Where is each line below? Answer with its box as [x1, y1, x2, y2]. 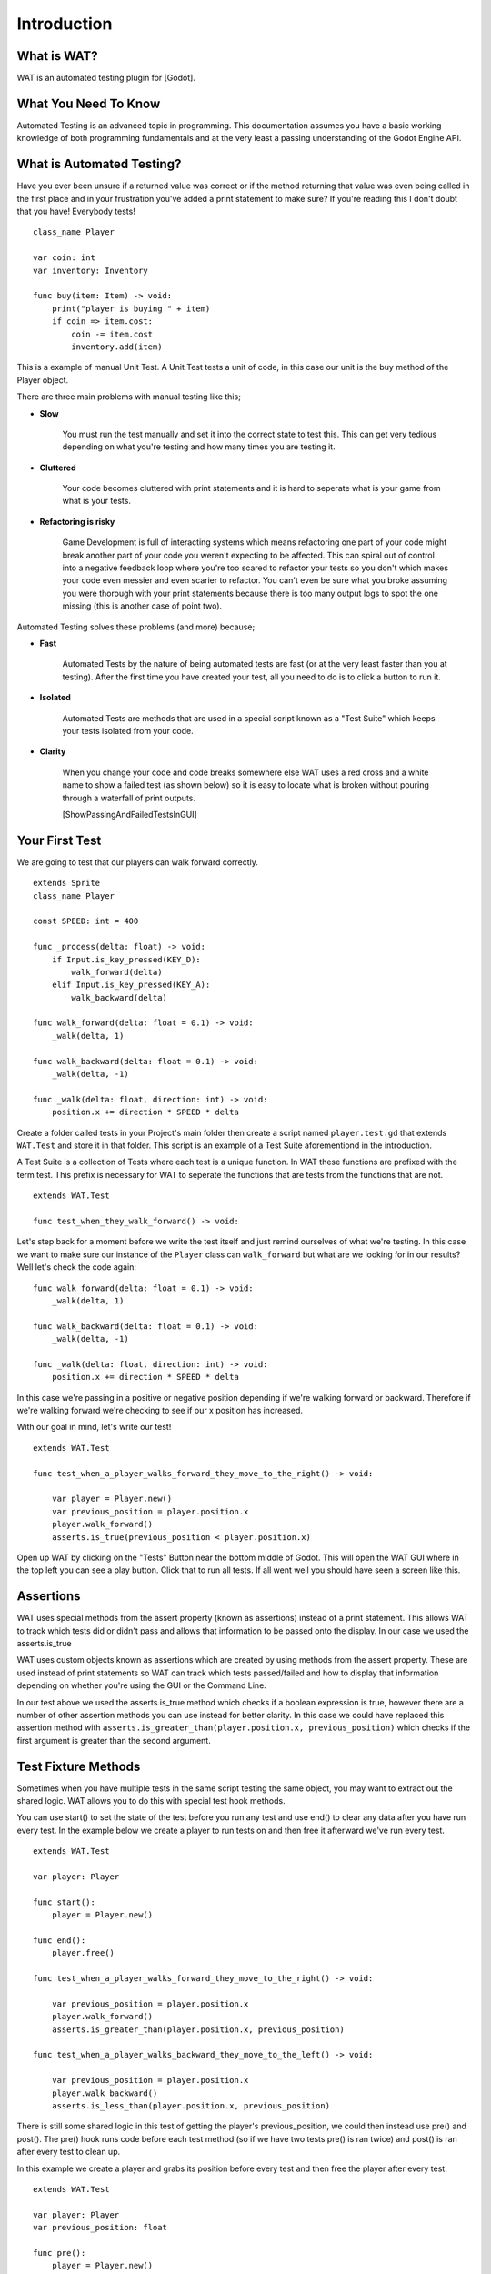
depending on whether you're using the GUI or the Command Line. [16, 1680, 267, 1691]
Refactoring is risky [39, 516, 115, 527]
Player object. [16, 374, 69, 386]
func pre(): [33, 2248, 86, 2258]
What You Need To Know [16, 96, 161, 111]
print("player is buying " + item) [51, 303, 211, 314]
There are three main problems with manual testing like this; [16, 391, 241, 402]
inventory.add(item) [71, 341, 163, 352]
